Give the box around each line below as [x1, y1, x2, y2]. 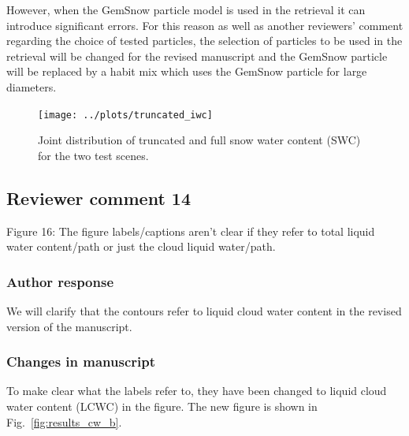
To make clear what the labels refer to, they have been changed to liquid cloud [6, 382, 387, 399]
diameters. [6, 78, 57, 95]
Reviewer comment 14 [6, 185, 191, 210]
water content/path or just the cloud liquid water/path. [6, 238, 276, 255]
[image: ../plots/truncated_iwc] [38, 109, 213, 121]
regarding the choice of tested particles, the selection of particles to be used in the [6, 32, 403, 49]
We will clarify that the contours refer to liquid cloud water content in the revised [6, 303, 402, 319]
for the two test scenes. [38, 147, 149, 163]
